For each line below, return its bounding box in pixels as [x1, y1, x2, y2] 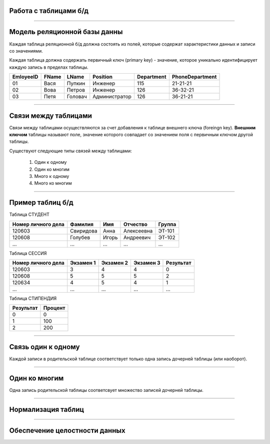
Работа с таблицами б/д [9, 7, 89, 15]
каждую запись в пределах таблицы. [9, 64, 88, 70]
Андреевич [123, 234, 151, 241]
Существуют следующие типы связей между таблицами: [9, 148, 132, 154]
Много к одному [34, 173, 69, 179]
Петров [66, 87, 85, 94]
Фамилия [70, 220, 94, 228]
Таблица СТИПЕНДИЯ [9, 296, 57, 302]
